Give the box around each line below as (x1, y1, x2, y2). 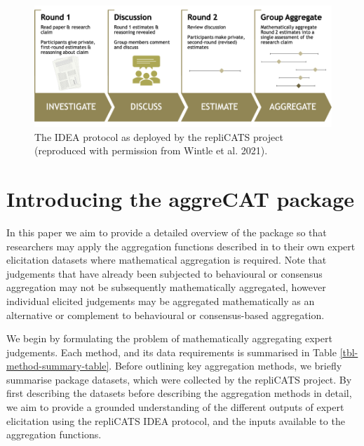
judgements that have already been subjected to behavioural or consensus (6, 266, 323, 281)
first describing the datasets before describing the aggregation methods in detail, (6, 386, 352, 400)
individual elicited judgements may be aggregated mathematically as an (6, 293, 315, 308)
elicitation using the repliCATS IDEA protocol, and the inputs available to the (6, 413, 345, 428)
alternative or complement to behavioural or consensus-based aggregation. (6, 307, 325, 322)
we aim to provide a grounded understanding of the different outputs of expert (6, 400, 344, 414)
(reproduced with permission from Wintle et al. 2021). (34, 143, 268, 158)
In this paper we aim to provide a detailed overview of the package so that (6, 224, 327, 239)
